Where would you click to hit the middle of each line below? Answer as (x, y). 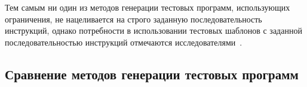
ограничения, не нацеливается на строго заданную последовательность (133, 19)
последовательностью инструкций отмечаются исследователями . (124, 42)
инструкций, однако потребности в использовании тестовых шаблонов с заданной (153, 30)
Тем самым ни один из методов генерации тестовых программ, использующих (148, 7)
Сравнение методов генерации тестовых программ (152, 74)
